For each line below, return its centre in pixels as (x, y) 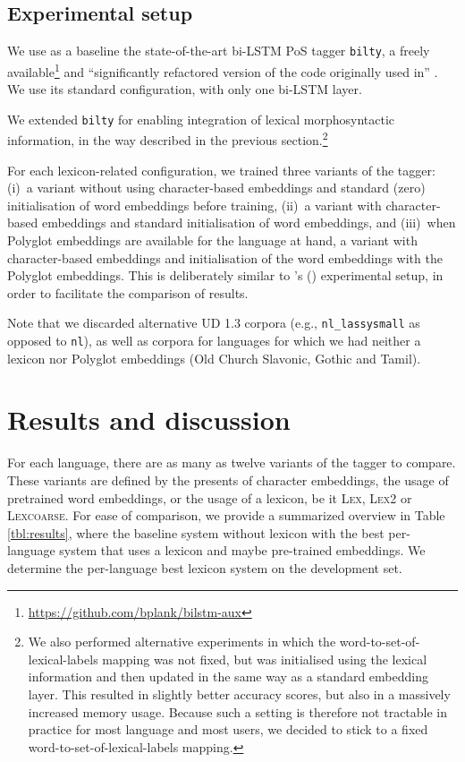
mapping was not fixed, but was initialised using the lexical (265, 659)
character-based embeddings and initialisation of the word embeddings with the (225, 257)
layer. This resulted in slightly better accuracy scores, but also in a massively (239, 694)
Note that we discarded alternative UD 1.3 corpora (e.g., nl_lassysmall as (214, 323)
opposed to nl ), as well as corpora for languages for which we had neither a (214, 341)
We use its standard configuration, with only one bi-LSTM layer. (185, 89)
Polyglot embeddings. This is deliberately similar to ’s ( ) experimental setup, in (225, 275)
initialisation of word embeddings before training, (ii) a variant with (194, 205)
